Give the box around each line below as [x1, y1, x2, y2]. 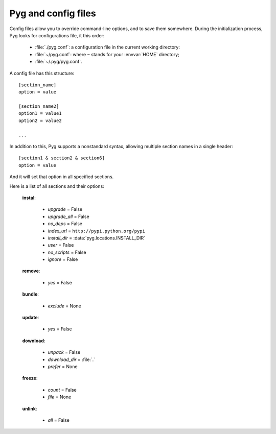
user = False [48, 242, 74, 248]
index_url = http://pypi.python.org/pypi [48, 228, 145, 234]
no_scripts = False [48, 249, 86, 255]
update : [22, 315, 39, 321]
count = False [48, 387, 77, 393]
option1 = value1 [18, 110, 62, 116]
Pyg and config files [9, 8, 97, 19]
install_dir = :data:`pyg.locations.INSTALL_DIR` [48, 235, 146, 241]
